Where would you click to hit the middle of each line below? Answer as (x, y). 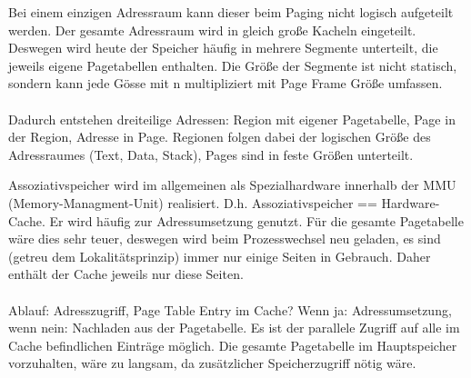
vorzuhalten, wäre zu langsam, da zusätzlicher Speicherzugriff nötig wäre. (212, 363)
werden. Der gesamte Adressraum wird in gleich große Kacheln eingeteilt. (212, 30)
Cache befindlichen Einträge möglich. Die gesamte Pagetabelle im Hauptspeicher (233, 345)
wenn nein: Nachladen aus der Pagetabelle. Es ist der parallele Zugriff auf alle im (234, 328)
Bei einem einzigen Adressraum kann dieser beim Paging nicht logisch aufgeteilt (231, 12)
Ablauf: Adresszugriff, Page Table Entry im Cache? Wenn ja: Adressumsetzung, (230, 309)
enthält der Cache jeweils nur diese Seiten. (126, 274)
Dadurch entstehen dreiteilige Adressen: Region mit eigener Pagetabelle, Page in (232, 119)
